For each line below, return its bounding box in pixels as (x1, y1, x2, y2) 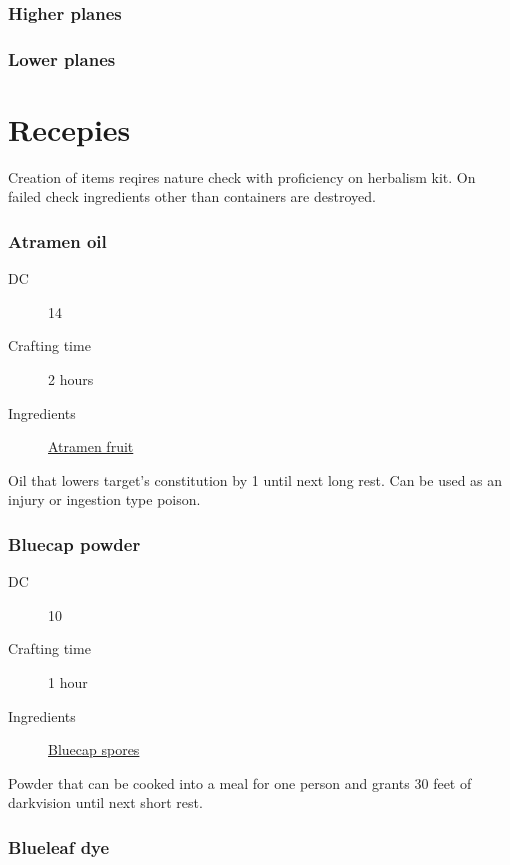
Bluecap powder (8, 531, 141, 556)
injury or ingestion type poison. (8, 489, 201, 510)
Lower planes (8, 46, 116, 71)
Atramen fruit (48, 436, 134, 457)
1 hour (48, 671, 88, 692)
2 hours (48, 369, 94, 389)
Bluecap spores (48, 739, 140, 760)
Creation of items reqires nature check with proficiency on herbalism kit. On (8, 166, 476, 187)
